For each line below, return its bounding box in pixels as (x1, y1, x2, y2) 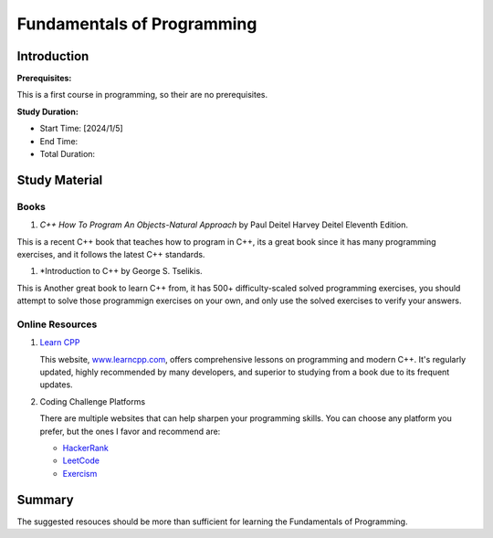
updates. (39, 379, 73, 390)
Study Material (16, 172, 103, 187)
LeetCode (62, 455, 100, 466)
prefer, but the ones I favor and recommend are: (39, 426, 221, 437)
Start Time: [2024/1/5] (39, 123, 123, 134)
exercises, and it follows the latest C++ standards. (16, 248, 205, 259)
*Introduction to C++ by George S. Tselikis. (39, 266, 203, 277)
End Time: (39, 135, 79, 146)
